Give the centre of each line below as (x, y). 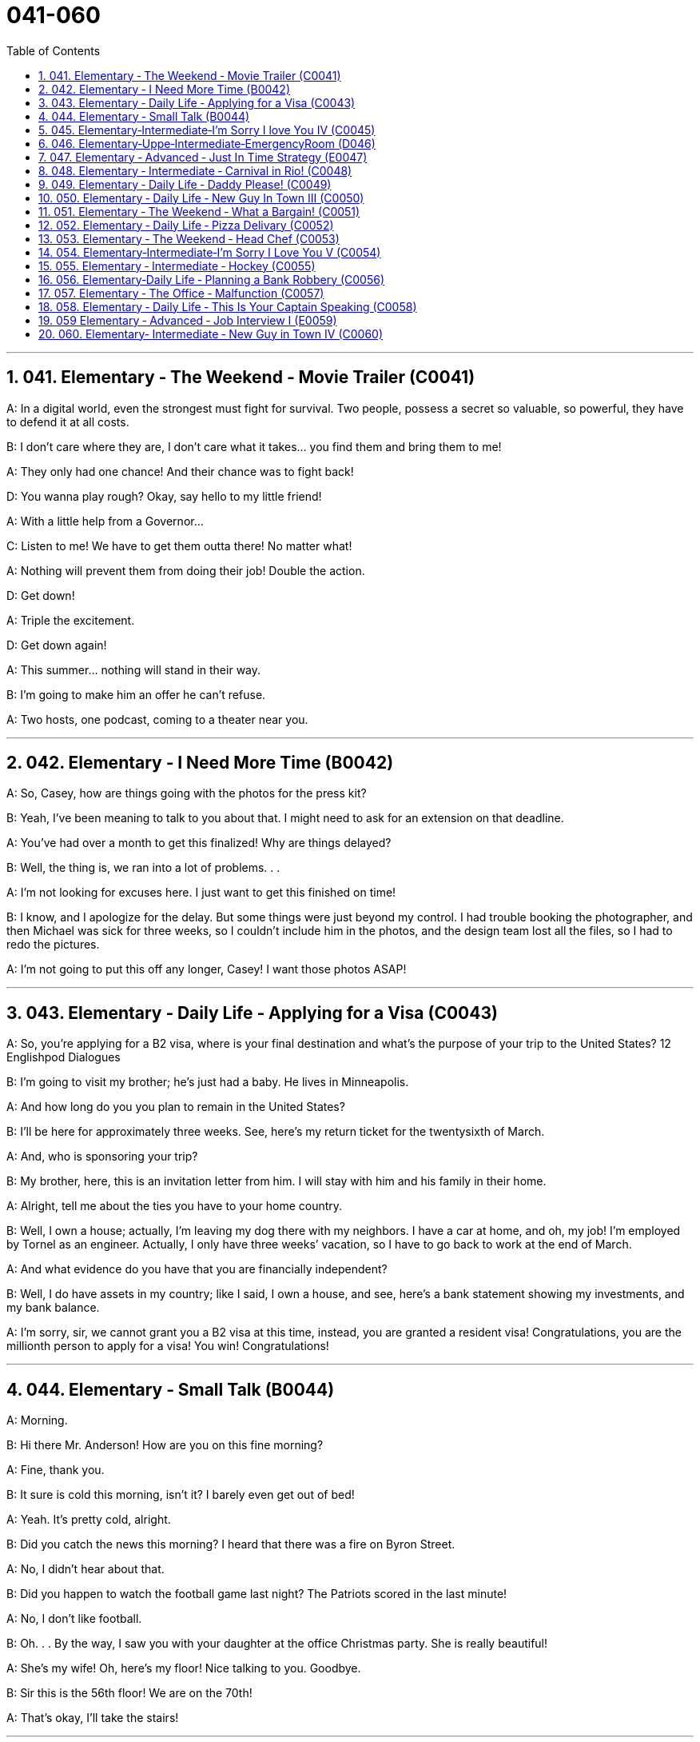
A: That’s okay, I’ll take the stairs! (93, 1718)
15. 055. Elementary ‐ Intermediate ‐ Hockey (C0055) (177, 266)
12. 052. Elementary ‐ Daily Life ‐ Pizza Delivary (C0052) (186, 225)
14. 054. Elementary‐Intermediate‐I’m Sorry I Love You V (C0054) (210, 252)
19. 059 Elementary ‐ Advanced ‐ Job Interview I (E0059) (188, 320)
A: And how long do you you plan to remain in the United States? (176, 1107)
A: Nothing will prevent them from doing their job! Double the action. (186, 570)
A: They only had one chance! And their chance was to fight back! (180, 471)
